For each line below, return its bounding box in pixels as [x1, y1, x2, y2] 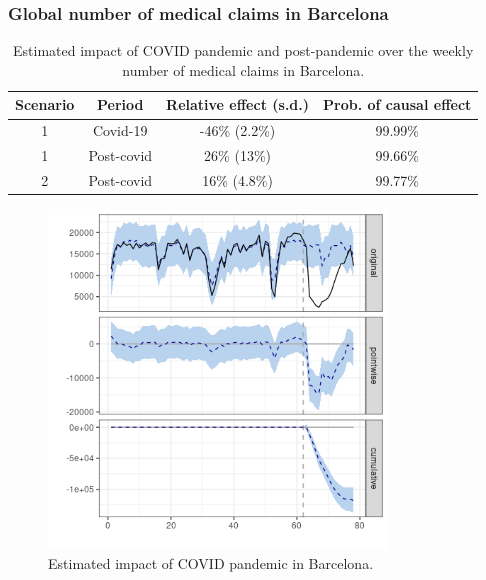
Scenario [15, 94, 75, 115]
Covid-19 [93, 120, 148, 141]
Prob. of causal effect [323, 94, 472, 115]
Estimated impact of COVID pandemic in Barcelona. [48, 552, 374, 573]
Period [97, 94, 144, 115]
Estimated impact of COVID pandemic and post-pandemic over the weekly [13, 40, 474, 61]
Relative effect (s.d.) [166, 94, 310, 115]
